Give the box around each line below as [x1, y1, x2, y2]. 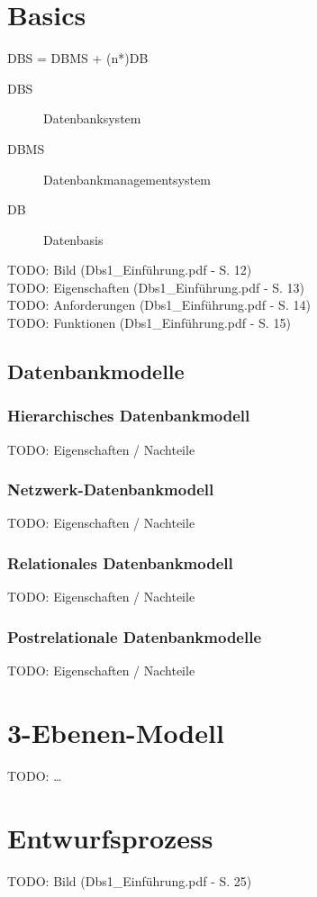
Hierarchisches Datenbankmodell [7, 404, 250, 427]
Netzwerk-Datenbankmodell [7, 478, 214, 501]
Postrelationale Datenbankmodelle [7, 625, 262, 648]
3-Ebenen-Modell [7, 713, 224, 750]
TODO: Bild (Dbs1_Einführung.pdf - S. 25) [7, 871, 252, 890]
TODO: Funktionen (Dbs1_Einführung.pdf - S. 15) [7, 313, 291, 332]
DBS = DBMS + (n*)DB [7, 49, 149, 68]
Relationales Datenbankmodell [7, 551, 233, 574]
